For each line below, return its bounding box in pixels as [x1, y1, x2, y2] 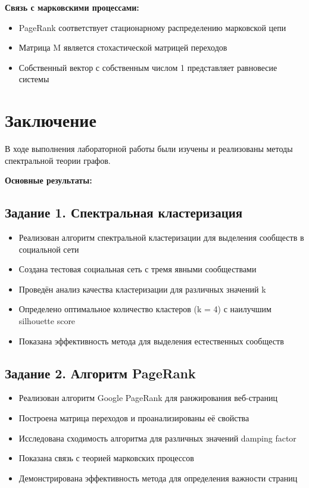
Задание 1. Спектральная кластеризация [5, 203, 243, 222]
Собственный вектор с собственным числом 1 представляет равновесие [18, 61, 277, 73]
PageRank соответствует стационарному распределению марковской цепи [18, 21, 286, 33]
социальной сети [18, 243, 79, 255]
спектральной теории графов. [5, 154, 111, 166]
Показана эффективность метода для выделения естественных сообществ [18, 334, 284, 347]
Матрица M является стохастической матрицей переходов [18, 41, 227, 54]
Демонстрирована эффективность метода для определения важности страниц [18, 471, 298, 484]
